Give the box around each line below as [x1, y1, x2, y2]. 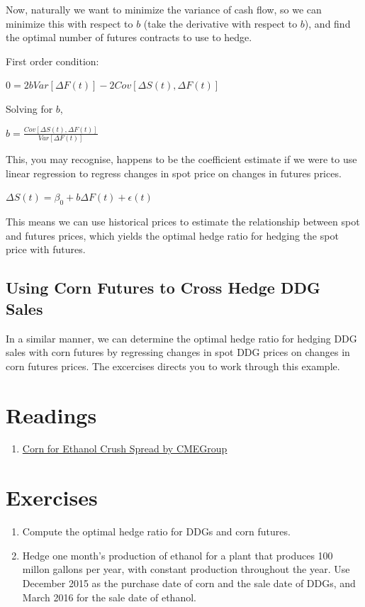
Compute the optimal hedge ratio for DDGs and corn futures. [22, 524, 291, 539]
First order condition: [6, 53, 99, 68]
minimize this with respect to [6, 16, 133, 30]
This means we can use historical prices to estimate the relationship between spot [6, 214, 360, 229]
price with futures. [6, 242, 86, 257]
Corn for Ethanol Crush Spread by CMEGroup [22, 441, 228, 456]
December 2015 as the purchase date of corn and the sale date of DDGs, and [22, 575, 356, 590]
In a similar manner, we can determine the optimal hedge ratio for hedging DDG [6, 330, 357, 345]
